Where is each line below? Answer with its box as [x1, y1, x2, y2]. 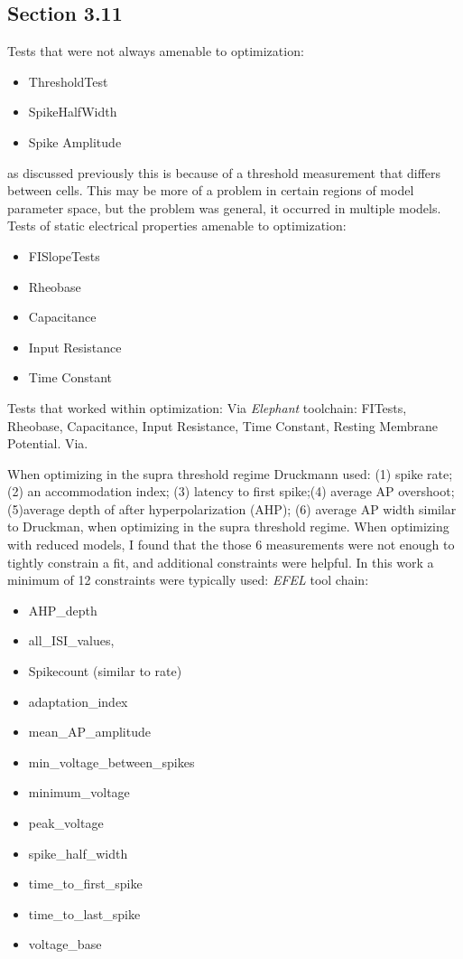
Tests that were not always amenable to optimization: [7, 42, 304, 61]
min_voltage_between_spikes [28, 752, 195, 771]
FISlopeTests [28, 246, 100, 265]
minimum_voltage [28, 783, 130, 802]
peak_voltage [28, 813, 104, 832]
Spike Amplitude [28, 132, 122, 151]
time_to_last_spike [28, 904, 141, 923]
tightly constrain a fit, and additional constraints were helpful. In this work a [7, 552, 434, 571]
